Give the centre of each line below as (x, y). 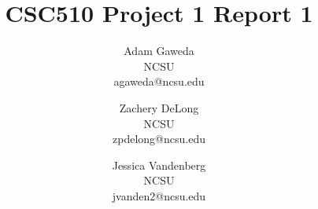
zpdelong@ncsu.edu (159, 139)
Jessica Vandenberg (159, 165)
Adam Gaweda (159, 51)
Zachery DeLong (159, 107)
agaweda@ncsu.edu (159, 81)
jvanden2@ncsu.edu (159, 195)
